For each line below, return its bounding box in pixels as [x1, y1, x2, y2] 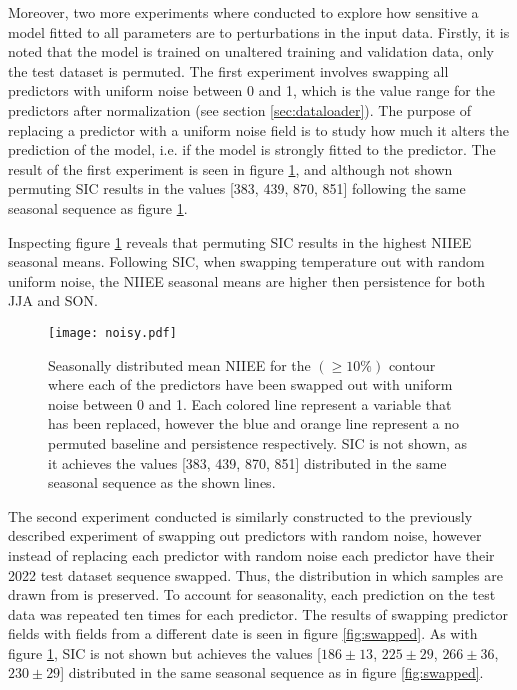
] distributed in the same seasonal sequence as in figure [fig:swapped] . [60, 662, 484, 683]
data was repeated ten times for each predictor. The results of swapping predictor [8, 603, 508, 624]
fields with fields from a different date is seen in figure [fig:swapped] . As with [8, 623, 478, 644]
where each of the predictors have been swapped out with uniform [48, 374, 453, 395]
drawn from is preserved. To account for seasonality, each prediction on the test [8, 584, 496, 605]
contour [388, 354, 436, 375]
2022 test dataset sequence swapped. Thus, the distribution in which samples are [8, 564, 503, 585]
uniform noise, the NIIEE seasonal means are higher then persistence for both [8, 270, 486, 291]
